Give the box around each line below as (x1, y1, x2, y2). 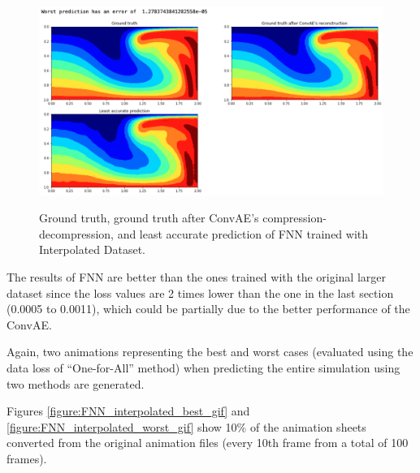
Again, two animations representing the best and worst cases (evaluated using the (6, 343, 414, 360)
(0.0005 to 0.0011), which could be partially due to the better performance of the (6, 300, 410, 317)
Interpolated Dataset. (39, 241, 145, 258)
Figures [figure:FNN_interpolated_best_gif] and (6, 402, 250, 419)
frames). (6, 450, 47, 467)
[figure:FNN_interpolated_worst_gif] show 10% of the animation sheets (6, 418, 366, 435)
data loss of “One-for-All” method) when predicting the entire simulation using (6, 359, 401, 376)
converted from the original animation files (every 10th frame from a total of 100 (6, 434, 409, 451)
